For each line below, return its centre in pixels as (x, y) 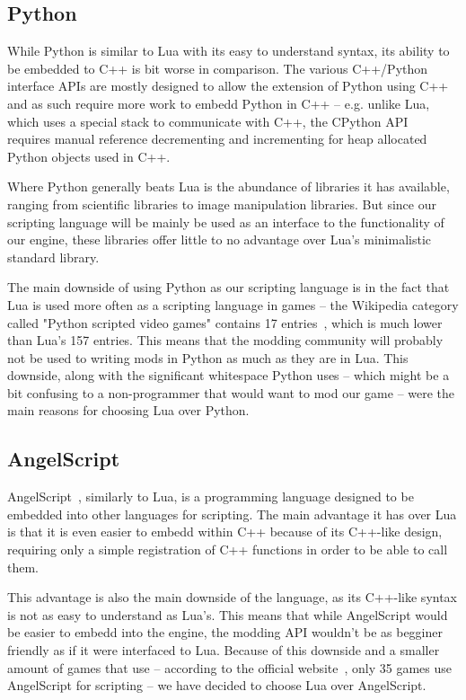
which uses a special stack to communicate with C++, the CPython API (208, 121)
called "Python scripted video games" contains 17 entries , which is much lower (225, 322)
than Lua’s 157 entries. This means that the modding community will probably (225, 340)
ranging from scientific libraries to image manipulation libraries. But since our (222, 204)
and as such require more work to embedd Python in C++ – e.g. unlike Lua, (219, 103)
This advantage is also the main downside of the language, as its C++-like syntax (233, 597)
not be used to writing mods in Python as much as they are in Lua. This (208, 357)
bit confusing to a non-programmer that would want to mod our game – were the (231, 392)
